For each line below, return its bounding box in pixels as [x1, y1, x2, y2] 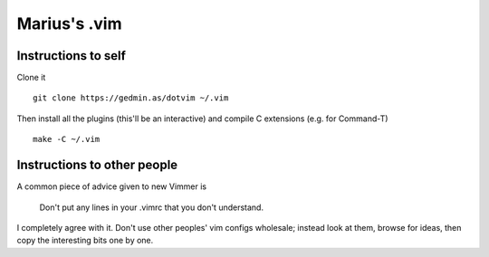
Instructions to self [16, 48, 127, 63]
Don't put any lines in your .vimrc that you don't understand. [39, 202, 264, 213]
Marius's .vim [16, 14, 122, 33]
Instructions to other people [16, 157, 178, 173]
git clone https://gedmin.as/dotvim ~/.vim [33, 93, 229, 103]
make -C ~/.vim [33, 134, 101, 145]
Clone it [16, 72, 46, 83]
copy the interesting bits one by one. [16, 235, 154, 246]
